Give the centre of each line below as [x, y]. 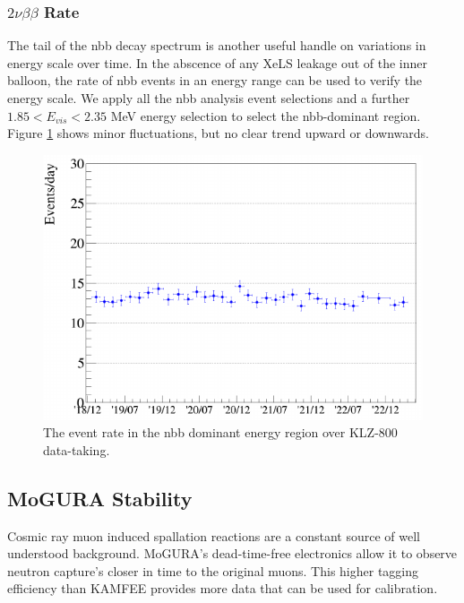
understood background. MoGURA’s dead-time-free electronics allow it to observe [232, 553]
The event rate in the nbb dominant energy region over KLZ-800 [220, 432]
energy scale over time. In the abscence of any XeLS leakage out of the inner [218, 62]
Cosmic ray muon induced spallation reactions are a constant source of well [214, 535]
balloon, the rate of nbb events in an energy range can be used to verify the [215, 80]
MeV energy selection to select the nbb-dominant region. [266, 115]
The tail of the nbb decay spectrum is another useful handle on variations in [217, 45]
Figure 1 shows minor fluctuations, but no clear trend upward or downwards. [218, 133]
